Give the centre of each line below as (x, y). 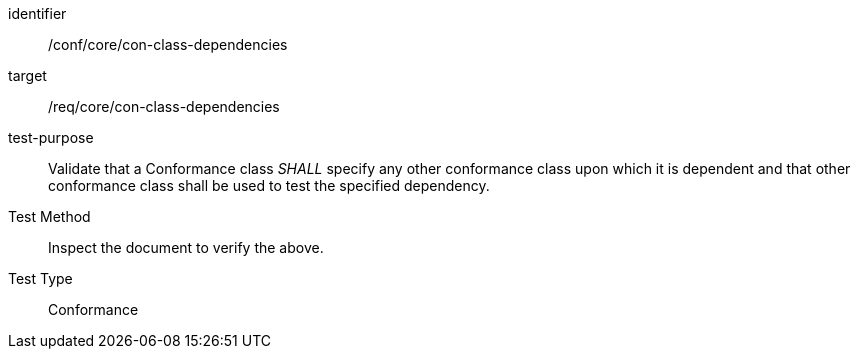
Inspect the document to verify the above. (186, 247)
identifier (37, 13)
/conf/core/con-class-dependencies (168, 44)
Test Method (49, 216)
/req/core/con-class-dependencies (164, 106)
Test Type (40, 278)
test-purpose (51, 137)
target (27, 75)
